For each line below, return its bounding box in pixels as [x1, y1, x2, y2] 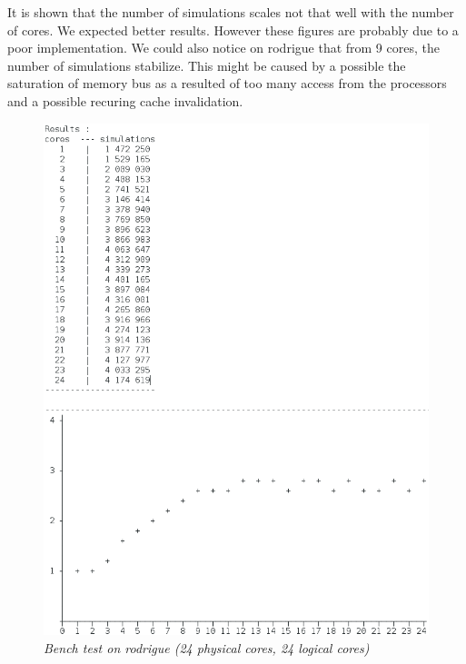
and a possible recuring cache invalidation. [7, 91, 243, 110]
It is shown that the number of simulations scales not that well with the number [7, 3, 454, 21]
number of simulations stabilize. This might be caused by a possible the [7, 55, 406, 74]
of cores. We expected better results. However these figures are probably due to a [7, 20, 459, 39]
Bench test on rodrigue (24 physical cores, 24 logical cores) [44, 638, 370, 657]
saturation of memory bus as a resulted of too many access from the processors [7, 74, 447, 93]
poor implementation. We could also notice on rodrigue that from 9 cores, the [7, 38, 440, 57]
